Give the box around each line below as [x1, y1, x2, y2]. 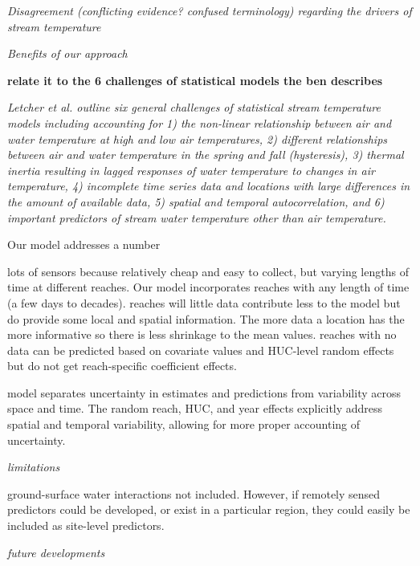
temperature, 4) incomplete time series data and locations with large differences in [7, 177, 410, 194]
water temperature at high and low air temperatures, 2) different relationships [7, 130, 388, 147]
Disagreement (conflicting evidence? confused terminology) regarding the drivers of [7, 2, 412, 18]
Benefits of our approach [7, 45, 128, 62]
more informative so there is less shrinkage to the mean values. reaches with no [7, 326, 397, 343]
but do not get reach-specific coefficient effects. [7, 357, 237, 374]
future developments [7, 544, 105, 560]
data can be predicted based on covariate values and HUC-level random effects [7, 341, 394, 358]
